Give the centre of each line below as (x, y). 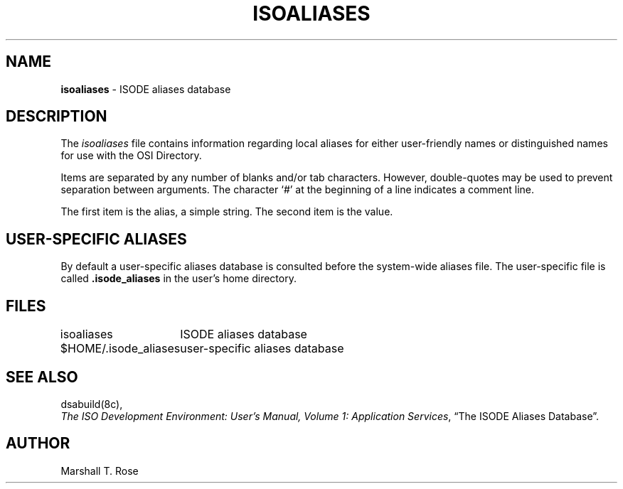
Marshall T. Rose (100, 471)
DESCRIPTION (57, 117)
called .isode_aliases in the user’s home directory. (179, 279)
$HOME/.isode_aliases (120, 349)
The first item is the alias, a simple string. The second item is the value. (227, 212)
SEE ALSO (42, 377)
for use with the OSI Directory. (131, 156)
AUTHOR (38, 444)
